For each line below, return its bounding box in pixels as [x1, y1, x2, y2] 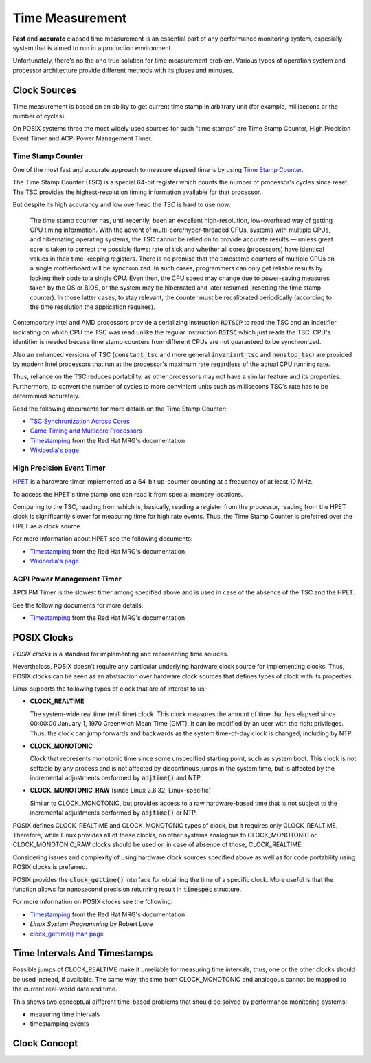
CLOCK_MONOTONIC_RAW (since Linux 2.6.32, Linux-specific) [30, 786, 211, 795]
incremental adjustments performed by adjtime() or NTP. [30, 808, 198, 817]
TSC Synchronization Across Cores [30, 417, 130, 425]
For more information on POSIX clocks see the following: [12, 898, 173, 906]
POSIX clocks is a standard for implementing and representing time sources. [12, 649, 229, 658]
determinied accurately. [12, 392, 80, 400]
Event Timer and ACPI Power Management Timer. [12, 134, 153, 142]
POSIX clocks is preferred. [12, 863, 88, 871]
